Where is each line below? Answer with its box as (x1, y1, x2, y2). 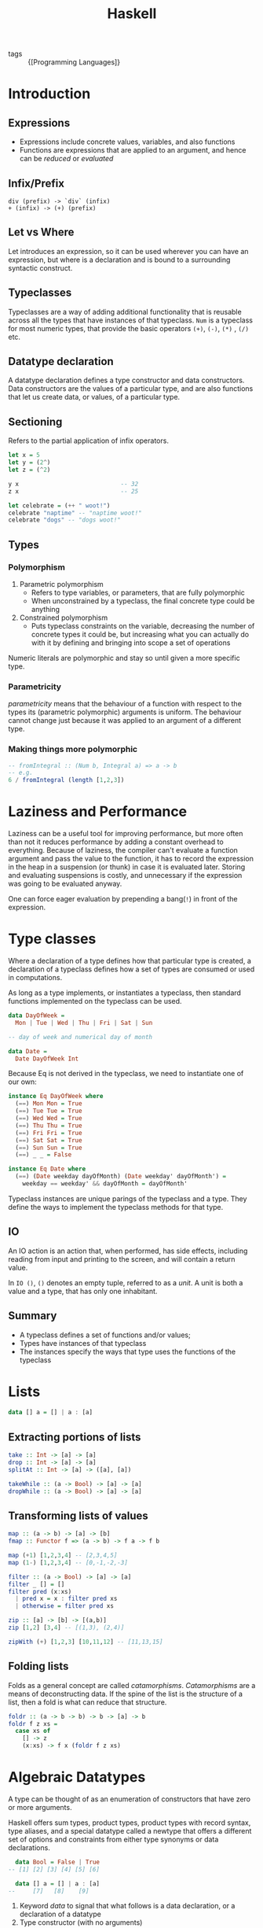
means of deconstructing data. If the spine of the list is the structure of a (8, 1689, 243, 1698)
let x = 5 (8, 452, 41, 459)
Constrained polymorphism (19, 613, 108, 622)
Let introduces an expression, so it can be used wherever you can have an (8, 246, 249, 256)
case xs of (15, 1727, 51, 1735)
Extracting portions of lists (8, 1430, 141, 1443)
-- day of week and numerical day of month (8, 1033, 153, 1041)
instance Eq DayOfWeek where (8, 1093, 104, 1100)
